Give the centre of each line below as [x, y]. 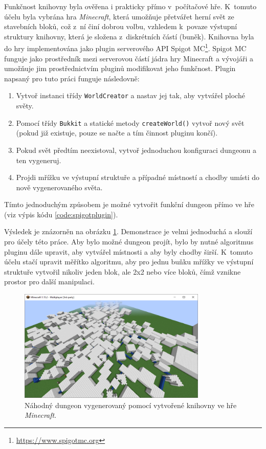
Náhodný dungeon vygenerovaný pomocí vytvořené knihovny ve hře [131, 405]
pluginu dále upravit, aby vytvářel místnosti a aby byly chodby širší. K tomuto [128, 251]
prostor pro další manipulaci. [49, 282]
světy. [25, 106]
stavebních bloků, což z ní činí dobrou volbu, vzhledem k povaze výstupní [121, 26]
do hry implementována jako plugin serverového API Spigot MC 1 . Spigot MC [125, 48]
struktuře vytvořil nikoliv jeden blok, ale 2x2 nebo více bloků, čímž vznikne [123, 271]
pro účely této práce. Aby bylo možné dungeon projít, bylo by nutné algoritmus [129, 242]
